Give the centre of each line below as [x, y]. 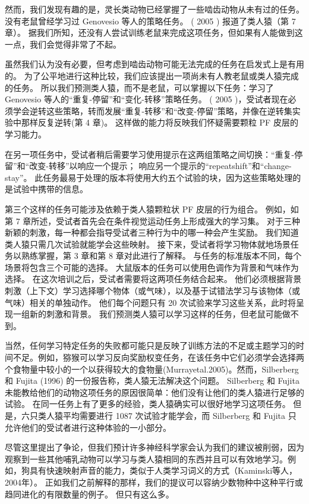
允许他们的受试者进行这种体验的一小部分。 [88, 427]
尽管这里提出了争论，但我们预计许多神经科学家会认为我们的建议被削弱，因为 [154, 447]
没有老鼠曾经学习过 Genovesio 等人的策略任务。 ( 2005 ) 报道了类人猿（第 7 [150, 21]
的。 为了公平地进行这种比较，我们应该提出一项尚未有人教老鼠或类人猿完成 [152, 75]
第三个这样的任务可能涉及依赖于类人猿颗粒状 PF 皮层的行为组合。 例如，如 [152, 209]
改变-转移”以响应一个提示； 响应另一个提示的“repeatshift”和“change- [160, 166]
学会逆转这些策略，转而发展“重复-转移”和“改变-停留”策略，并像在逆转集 [152, 110]
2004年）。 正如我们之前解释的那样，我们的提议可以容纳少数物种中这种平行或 [154, 482]
